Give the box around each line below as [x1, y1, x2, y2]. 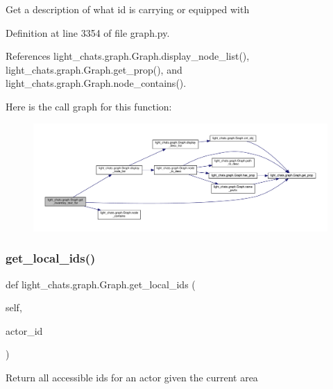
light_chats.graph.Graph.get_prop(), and [6, 62, 182, 76]
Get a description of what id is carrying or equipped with [6, 2, 250, 16]
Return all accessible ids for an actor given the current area [6, 370, 258, 385]
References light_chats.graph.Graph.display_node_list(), [6, 49, 250, 63]
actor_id [6, 323, 43, 338]
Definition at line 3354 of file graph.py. [6, 25, 170, 40]
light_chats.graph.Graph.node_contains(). [6, 76, 187, 90]
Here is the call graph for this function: [6, 99, 172, 113]
